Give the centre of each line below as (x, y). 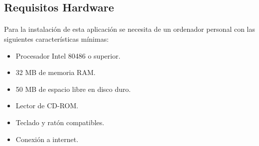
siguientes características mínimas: (57, 38)
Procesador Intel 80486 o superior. (68, 55)
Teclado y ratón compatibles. (60, 122)
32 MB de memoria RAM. (56, 72)
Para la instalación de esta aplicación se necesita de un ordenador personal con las (130, 29)
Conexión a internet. (47, 139)
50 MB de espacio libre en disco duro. (73, 89)
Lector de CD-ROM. (47, 106)
